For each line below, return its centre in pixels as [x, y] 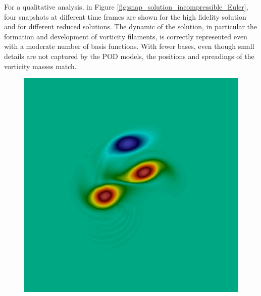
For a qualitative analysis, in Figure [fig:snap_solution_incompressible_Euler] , [126, 7]
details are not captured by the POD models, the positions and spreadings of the [129, 56]
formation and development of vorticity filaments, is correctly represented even [126, 36]
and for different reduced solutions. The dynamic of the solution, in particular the [130, 26]
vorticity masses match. [40, 66]
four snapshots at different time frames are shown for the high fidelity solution [125, 16]
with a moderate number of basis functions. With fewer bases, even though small [129, 46]
